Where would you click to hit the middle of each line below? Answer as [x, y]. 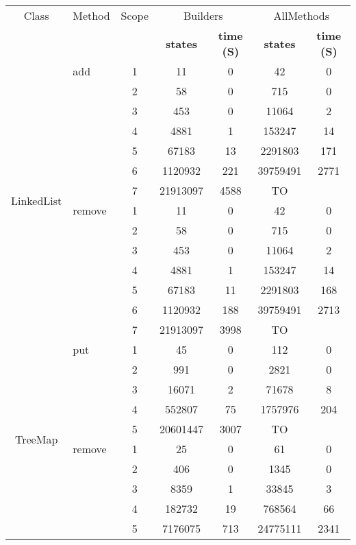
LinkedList [37, 200]
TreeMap [37, 439]
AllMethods [301, 15]
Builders [203, 15]
